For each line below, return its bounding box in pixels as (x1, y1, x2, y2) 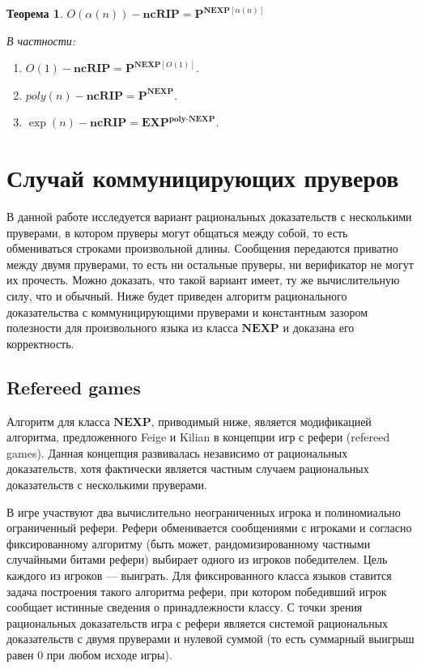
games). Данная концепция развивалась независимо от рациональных (6, 444, 348, 461)
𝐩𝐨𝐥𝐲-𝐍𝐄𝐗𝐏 (168, 114, 215, 123)
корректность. (6, 334, 74, 352)
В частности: (6, 32, 76, 49)
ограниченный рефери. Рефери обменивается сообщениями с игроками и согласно (6, 519, 412, 536)
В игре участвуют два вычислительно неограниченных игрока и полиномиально (6, 503, 401, 520)
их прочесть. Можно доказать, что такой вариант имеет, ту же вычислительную (6, 271, 400, 288)
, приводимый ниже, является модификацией (151, 412, 372, 429)
